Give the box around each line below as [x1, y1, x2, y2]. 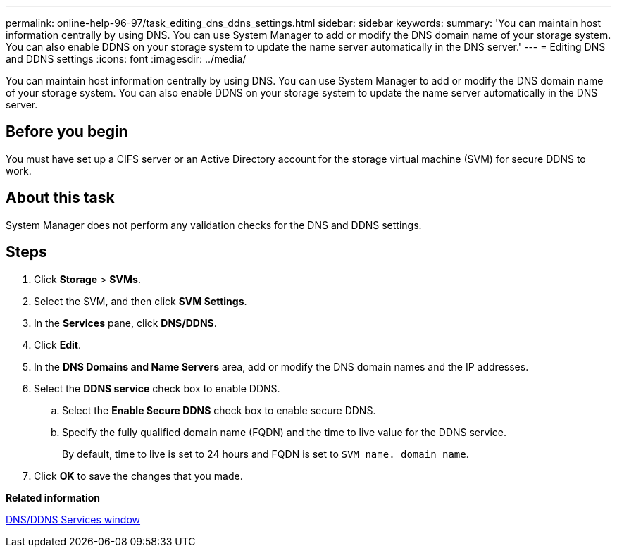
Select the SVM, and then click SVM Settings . [34, 294, 247, 307]
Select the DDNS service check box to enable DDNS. [34, 382, 280, 394]
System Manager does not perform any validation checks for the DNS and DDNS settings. [6, 218, 422, 231]
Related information [6, 491, 101, 504]
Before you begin [6, 123, 128, 141]
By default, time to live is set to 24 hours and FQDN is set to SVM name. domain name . [62, 447, 469, 460]
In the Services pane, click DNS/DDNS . [34, 316, 217, 329]
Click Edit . [34, 338, 81, 351]
